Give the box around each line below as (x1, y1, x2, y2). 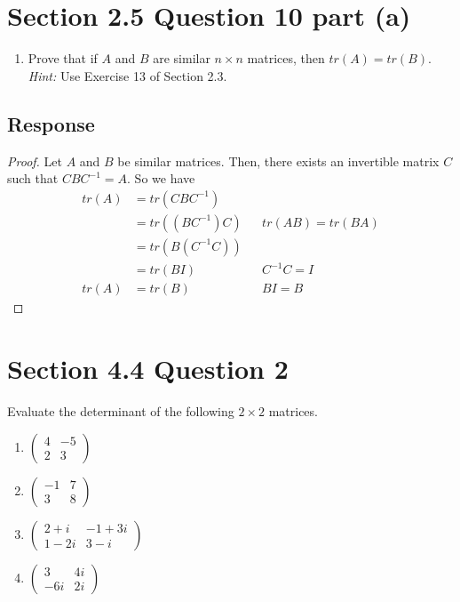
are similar (153, 49, 210, 68)
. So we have (127, 169, 195, 188)
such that (7, 169, 59, 188)
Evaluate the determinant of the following (7, 402, 234, 421)
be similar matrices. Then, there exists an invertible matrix (117, 151, 440, 170)
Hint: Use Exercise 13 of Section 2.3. (28, 66, 227, 84)
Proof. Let (7, 151, 62, 170)
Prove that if (28, 49, 98, 68)
